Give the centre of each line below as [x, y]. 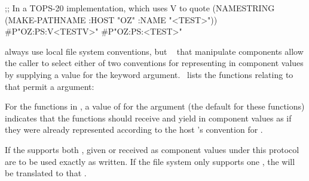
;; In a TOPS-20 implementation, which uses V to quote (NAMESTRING [140, 8]
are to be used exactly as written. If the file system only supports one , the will [150, 161]
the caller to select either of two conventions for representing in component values [154, 63]
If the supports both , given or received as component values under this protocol [152, 149]
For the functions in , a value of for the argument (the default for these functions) [155, 106]
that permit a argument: [50, 86]
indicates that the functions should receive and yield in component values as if [148, 118]
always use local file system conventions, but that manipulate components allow [154, 51]
